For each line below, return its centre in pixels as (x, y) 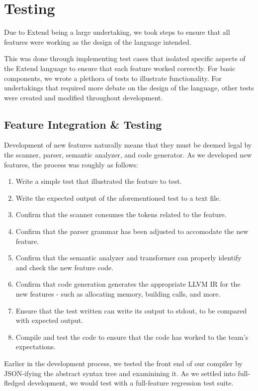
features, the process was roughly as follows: (71, 164)
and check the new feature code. (65, 267)
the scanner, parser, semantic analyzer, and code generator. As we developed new (128, 155)
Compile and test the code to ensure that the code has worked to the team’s (132, 337)
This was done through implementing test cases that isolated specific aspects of (125, 58)
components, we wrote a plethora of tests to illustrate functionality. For (113, 78)
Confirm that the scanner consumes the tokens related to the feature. (121, 214)
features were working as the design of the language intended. (98, 41)
